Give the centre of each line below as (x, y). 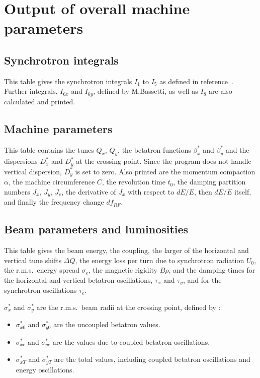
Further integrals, (31, 91)
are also (221, 91)
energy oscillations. (45, 369)
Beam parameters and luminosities (96, 229)
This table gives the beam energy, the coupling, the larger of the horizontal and (126, 250)
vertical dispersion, (33, 171)
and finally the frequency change (54, 202)
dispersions (21, 161)
